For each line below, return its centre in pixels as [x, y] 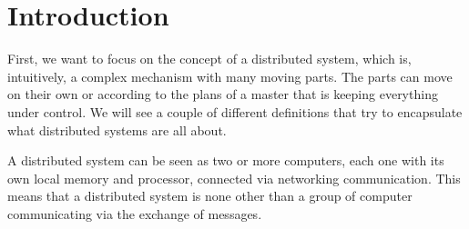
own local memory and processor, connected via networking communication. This [234, 178]
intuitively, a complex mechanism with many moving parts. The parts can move [230, 76]
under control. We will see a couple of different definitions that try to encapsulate [235, 111]
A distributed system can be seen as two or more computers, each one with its [226, 160]
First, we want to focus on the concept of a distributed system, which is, [209, 59]
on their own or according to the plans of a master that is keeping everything [223, 94]
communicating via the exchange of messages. [135, 213]
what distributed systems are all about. [117, 129]
